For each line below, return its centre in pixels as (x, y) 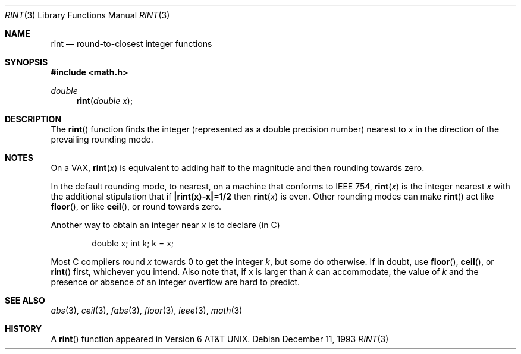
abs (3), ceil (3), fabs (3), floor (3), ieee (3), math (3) (147, 310)
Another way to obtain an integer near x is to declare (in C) (165, 225)
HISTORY (23, 329)
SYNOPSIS (26, 62)
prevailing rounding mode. (102, 139)
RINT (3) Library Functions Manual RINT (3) (87, 15)
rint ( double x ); (105, 101)
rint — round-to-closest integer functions (131, 44)
